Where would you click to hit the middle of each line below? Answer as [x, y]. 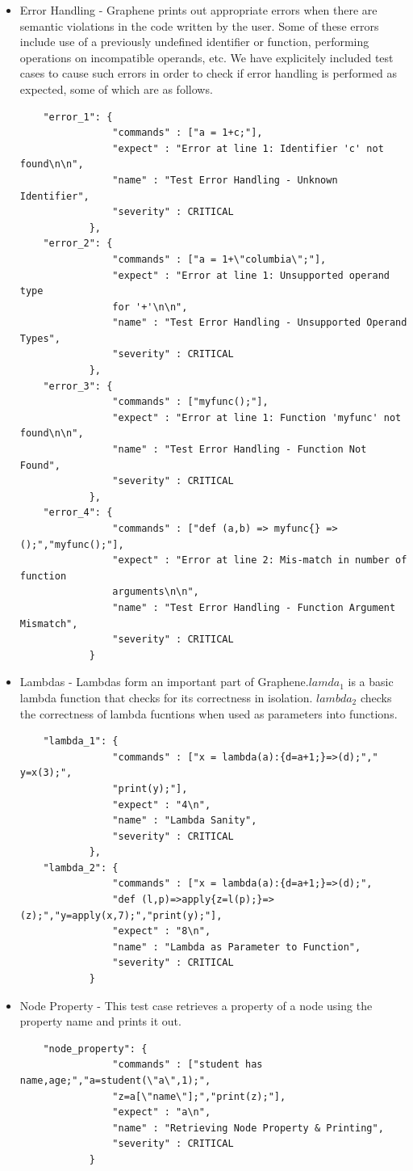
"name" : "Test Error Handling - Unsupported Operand [260, 323]
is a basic [371, 682]
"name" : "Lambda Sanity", [185, 821]
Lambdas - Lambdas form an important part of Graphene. [164, 682]
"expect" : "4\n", [162, 805]
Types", [40, 338]
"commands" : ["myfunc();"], [190, 402]
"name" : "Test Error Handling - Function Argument [254, 607]
